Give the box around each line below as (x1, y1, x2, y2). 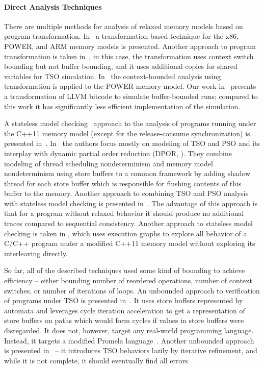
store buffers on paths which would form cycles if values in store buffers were (4, 315, 244, 326)
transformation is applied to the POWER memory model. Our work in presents (4, 81, 256, 91)
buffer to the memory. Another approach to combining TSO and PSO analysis (4, 188, 249, 199)
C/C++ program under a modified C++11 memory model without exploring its (4, 238, 255, 249)
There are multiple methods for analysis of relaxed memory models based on (4, 20, 243, 31)
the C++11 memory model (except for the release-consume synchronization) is (4, 128, 250, 138)
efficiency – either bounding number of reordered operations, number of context (4, 275, 252, 286)
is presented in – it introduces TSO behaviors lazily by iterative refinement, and (4, 345, 257, 356)
